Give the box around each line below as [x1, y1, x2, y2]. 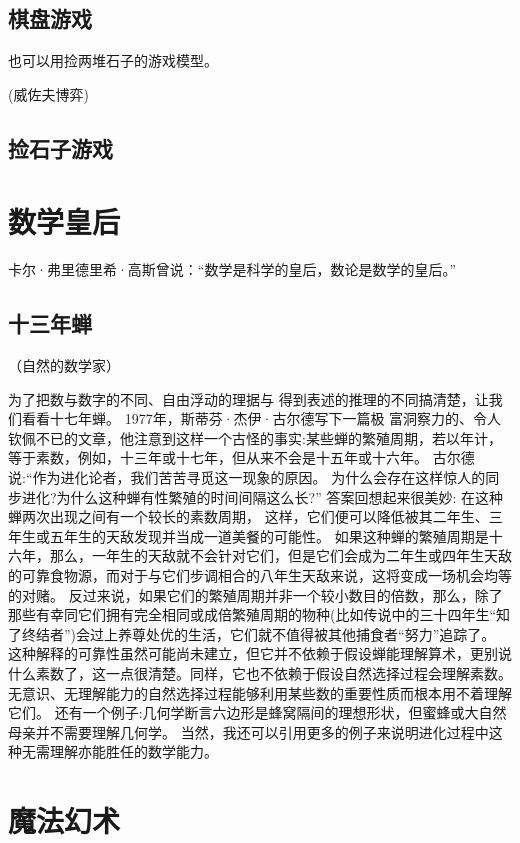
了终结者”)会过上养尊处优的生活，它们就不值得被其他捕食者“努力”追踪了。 [8, 623, 496, 644]
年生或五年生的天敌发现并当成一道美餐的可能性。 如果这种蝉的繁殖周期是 [8, 525, 489, 546]
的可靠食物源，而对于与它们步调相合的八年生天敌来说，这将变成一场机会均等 [8, 565, 512, 586]
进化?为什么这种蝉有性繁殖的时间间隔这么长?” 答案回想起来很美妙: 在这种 [21, 486, 504, 507]
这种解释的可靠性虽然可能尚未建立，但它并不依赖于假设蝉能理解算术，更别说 [8, 643, 512, 664]
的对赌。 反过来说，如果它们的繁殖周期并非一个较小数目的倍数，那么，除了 [8, 584, 503, 605]
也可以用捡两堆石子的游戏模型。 [8, 50, 218, 71]
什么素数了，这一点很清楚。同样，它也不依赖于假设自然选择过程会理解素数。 [8, 663, 512, 683]
